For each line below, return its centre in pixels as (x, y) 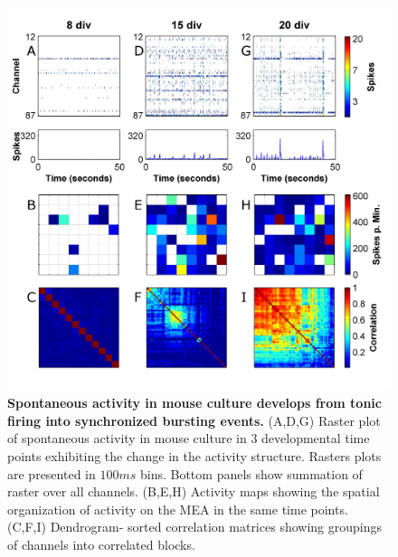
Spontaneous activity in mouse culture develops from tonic (194, 403)
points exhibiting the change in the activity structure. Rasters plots (194, 455)
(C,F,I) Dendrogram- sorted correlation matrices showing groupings (194, 527)
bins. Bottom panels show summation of (251, 473)
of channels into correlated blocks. (101, 544)
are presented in (52, 473)
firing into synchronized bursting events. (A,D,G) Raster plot (194, 420)
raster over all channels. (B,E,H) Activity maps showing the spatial (194, 491)
